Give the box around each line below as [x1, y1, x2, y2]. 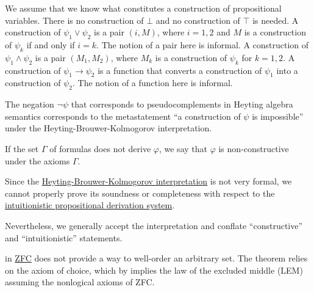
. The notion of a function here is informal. [73, 76, 233, 89]
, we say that [159, 142, 207, 155]
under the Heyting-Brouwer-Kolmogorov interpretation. [5, 122, 212, 134]
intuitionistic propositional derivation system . [5, 199, 175, 211]
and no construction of [155, 13, 240, 26]
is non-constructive [218, 142, 289, 155]
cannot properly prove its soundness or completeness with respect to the [5, 186, 275, 199]
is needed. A [252, 13, 299, 26]
